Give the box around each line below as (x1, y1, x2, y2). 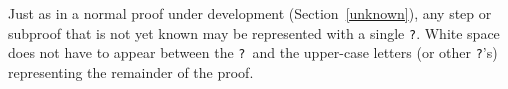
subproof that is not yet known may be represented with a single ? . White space (8, 22, 500, 43)
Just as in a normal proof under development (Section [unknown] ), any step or (8, 3, 492, 23)
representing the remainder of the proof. (8, 61, 254, 82)
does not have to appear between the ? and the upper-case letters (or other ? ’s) (8, 42, 498, 63)
